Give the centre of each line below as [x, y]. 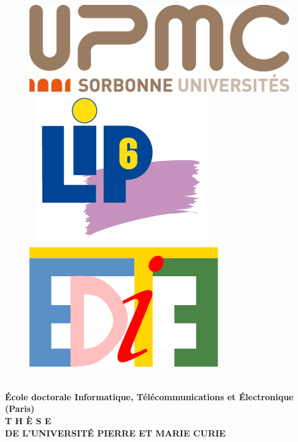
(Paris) [20, 409]
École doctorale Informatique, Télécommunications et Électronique [149, 396]
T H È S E [28, 421]
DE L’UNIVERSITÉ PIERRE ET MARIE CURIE [115, 432]
